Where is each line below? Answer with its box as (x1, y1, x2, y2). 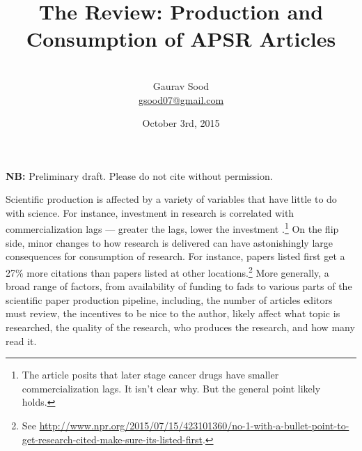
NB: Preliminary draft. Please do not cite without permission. (6, 168, 273, 183)
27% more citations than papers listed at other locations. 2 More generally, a (6, 263, 329, 280)
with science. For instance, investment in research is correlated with (6, 205, 294, 220)
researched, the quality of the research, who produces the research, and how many (6, 319, 355, 334)
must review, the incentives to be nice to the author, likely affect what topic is (6, 306, 340, 321)
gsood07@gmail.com (138, 92, 224, 107)
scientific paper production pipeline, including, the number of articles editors (6, 292, 333, 307)
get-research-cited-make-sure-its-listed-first (22, 431, 203, 446)
